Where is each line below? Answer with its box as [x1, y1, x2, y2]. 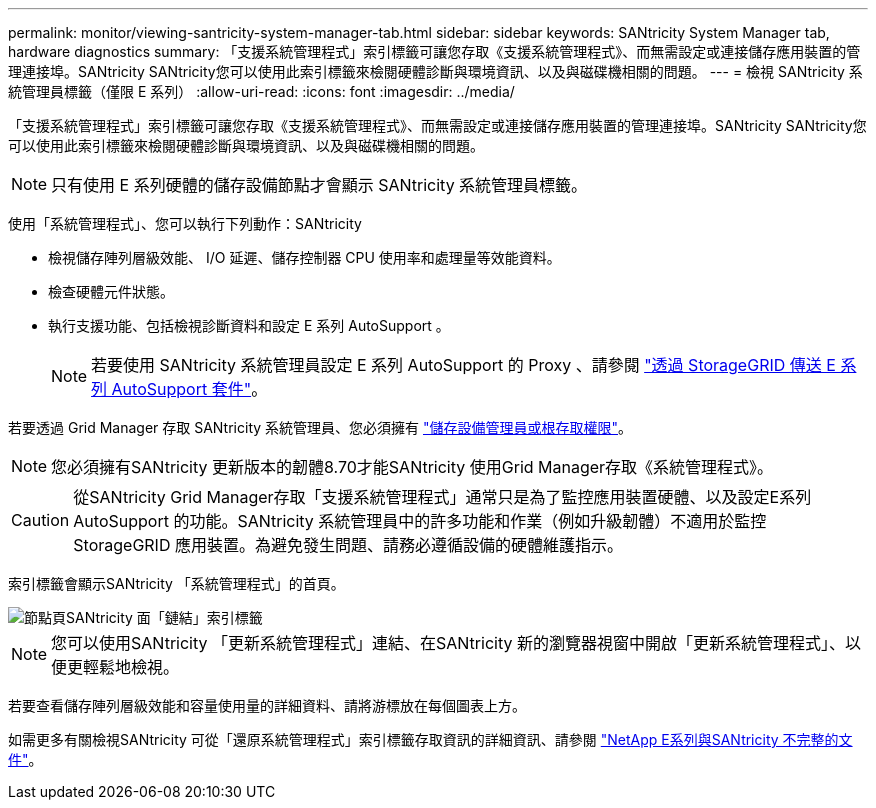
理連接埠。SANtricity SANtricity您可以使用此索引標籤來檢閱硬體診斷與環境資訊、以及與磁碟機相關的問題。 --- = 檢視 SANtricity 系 [8, 63, 863, 80]
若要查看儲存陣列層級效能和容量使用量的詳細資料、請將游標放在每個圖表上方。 [8, 697, 526, 714]
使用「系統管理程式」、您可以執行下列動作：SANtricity [8, 215, 362, 232]
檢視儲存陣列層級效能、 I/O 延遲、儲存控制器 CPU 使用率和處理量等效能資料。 [48, 249, 561, 266]
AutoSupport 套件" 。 [111, 379, 268, 399]
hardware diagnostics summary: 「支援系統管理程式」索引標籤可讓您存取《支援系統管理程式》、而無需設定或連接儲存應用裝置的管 [8, 43, 861, 60]
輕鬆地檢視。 [83, 657, 180, 677]
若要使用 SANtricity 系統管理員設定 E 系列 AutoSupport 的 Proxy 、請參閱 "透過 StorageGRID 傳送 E [91, 355, 836, 375]
